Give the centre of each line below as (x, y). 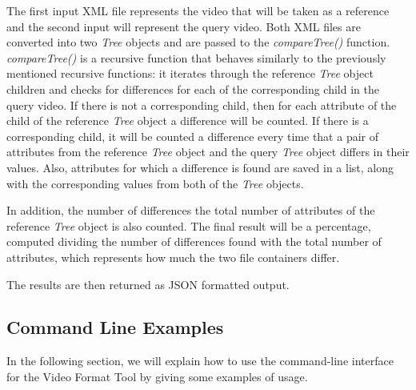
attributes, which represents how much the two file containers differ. (173, 257)
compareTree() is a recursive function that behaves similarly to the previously (196, 57)
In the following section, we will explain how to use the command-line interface (200, 361)
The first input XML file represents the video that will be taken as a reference (198, 10)
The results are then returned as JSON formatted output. (148, 284)
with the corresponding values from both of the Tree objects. (155, 183)
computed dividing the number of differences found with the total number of (194, 241)
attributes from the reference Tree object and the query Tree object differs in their (208, 152)
